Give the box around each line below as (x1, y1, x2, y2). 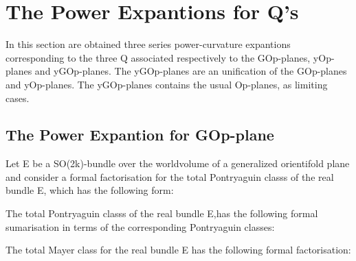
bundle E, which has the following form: (5, 183, 174, 197)
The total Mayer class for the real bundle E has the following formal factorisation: (5, 243, 351, 257)
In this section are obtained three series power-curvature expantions (5, 37, 291, 51)
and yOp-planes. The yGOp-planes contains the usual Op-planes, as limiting (5, 77, 328, 91)
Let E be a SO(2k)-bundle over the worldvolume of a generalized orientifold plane (5, 156, 350, 171)
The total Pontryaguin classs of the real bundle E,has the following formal (5, 206, 318, 221)
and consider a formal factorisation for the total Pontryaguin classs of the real (5, 169, 334, 184)
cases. (5, 90, 30, 105)
